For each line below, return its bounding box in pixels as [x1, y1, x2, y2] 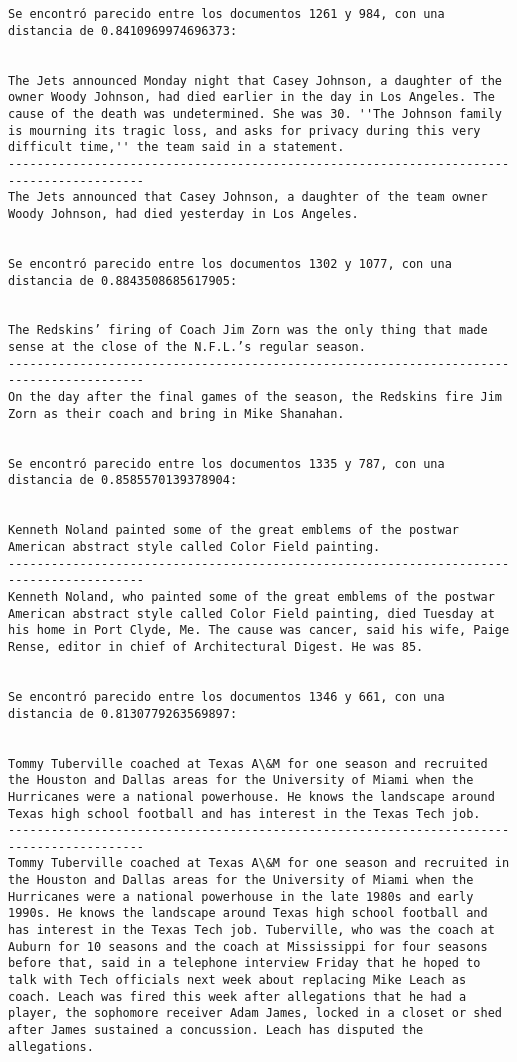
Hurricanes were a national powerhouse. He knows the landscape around [8, 789, 495, 804]
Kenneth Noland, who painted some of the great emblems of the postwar [8, 589, 495, 604]
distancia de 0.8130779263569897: [8, 706, 238, 721]
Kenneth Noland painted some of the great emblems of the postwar [8, 523, 460, 538]
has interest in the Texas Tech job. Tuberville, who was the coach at [8, 923, 495, 938]
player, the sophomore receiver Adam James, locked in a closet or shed [8, 1006, 502, 1021]
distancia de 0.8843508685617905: [8, 273, 238, 288]
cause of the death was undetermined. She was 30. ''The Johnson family [8, 106, 502, 121]
